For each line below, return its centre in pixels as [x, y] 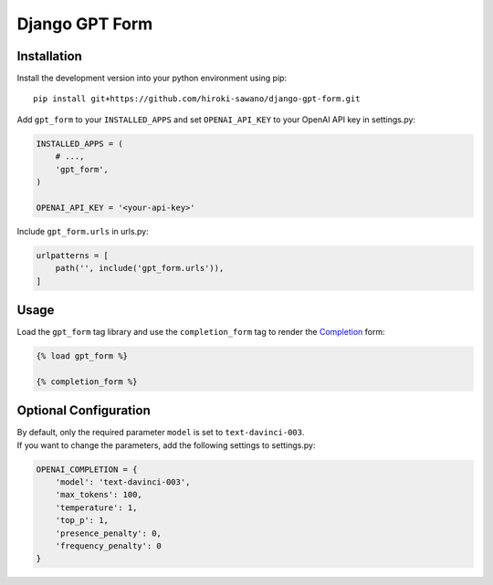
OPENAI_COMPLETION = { [87, 469]
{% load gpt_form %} [82, 356]
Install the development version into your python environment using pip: [152, 78]
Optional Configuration [84, 411]
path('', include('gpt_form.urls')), [140, 268]
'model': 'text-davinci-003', [123, 482]
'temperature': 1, [96, 507]
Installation [49, 56]
